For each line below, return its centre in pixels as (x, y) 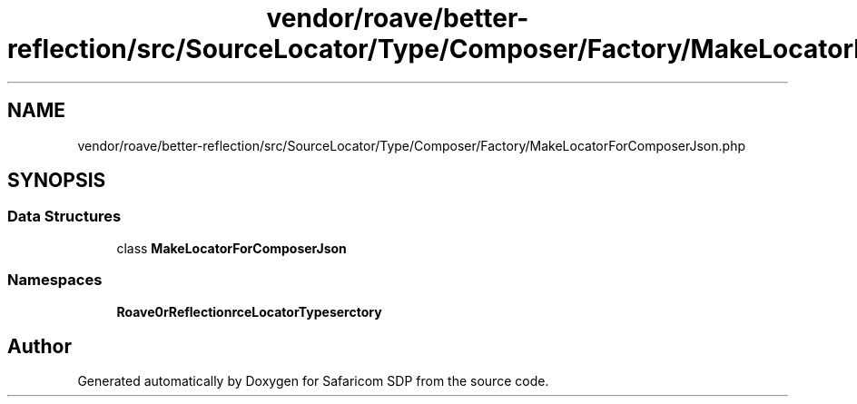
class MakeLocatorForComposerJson (231, 248)
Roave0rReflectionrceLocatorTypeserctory (249, 311)
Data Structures (64, 217)
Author (39, 346)
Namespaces (55, 280)
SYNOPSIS (57, 181)
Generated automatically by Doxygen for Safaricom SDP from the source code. (313, 381)
